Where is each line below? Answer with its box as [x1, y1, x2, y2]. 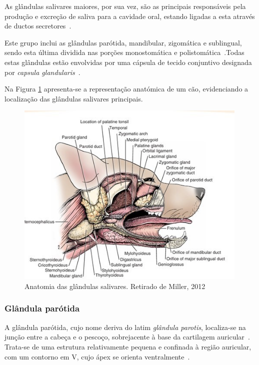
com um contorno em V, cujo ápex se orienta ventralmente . [4, 351, 190, 361]
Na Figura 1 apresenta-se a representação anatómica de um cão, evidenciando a [4, 83, 248, 94]
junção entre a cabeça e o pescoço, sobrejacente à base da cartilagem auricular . [4, 331, 250, 342]
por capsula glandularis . [4, 66, 80, 77]
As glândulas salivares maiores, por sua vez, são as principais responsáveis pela [4, 1, 246, 11]
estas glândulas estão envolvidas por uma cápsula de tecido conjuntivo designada [4, 56, 252, 67]
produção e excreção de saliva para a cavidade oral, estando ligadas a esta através [4, 10, 255, 21]
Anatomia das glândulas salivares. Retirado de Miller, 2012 [24, 280, 205, 291]
